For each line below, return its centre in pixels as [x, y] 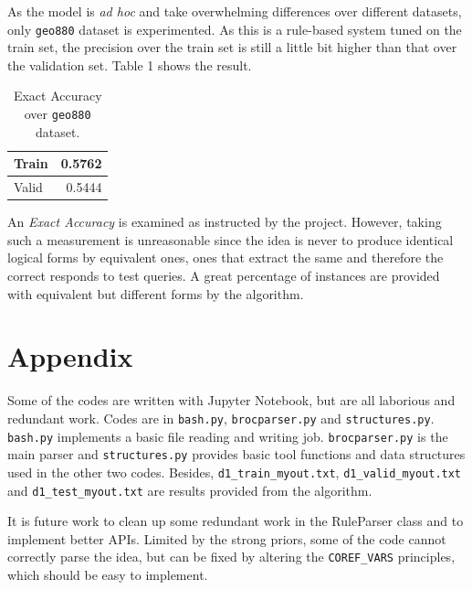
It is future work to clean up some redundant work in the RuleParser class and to [236, 521]
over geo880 [58, 114]
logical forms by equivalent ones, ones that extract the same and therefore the [226, 257]
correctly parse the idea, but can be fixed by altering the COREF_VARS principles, [231, 557]
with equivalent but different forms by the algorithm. [156, 293]
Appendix [70, 356]
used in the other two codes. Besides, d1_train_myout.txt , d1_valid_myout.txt [235, 472]
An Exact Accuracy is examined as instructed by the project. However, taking [225, 222]
